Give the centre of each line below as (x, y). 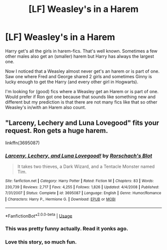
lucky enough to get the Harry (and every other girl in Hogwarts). (72, 82)
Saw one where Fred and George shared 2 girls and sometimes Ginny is (79, 76)
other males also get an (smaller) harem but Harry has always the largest (80, 56)
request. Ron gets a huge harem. (57, 131)
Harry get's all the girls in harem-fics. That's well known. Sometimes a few (81, 51)
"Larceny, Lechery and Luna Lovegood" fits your (82, 123)
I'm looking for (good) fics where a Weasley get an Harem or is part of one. (82, 91)
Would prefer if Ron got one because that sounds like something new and (80, 97)
